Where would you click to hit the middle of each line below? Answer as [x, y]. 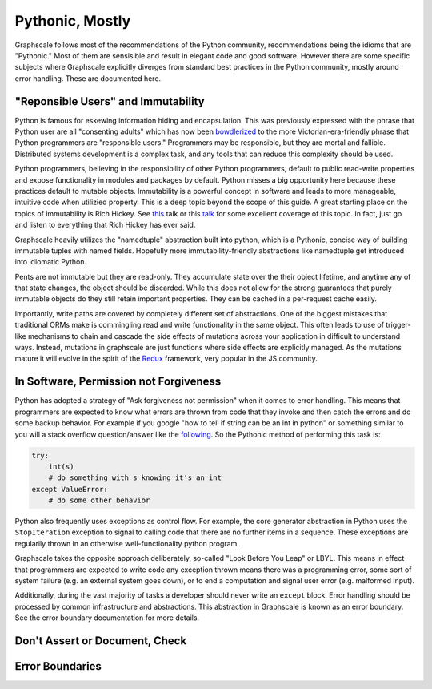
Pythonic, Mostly [73, 21]
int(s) [61, 466]
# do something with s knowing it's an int [135, 478]
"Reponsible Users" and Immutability [110, 101]
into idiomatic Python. [51, 262]
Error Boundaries [58, 666]
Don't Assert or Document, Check [101, 641]
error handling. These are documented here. [88, 78]
